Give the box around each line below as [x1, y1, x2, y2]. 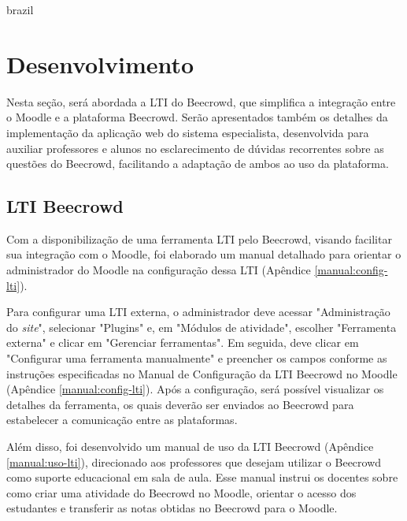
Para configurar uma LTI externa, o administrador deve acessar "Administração [6, 303, 390, 320]
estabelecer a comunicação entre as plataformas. [6, 411, 238, 428]
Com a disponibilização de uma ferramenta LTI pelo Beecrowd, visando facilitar [6, 230, 392, 247]
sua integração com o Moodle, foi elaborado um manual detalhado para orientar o [6, 246, 401, 262]
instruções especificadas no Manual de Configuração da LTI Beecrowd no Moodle [6, 365, 398, 381]
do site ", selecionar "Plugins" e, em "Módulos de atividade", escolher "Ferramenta [6, 318, 397, 335]
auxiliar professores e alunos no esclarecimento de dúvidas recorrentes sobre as [6, 140, 384, 156]
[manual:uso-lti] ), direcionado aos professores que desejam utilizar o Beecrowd [6, 453, 382, 470]
